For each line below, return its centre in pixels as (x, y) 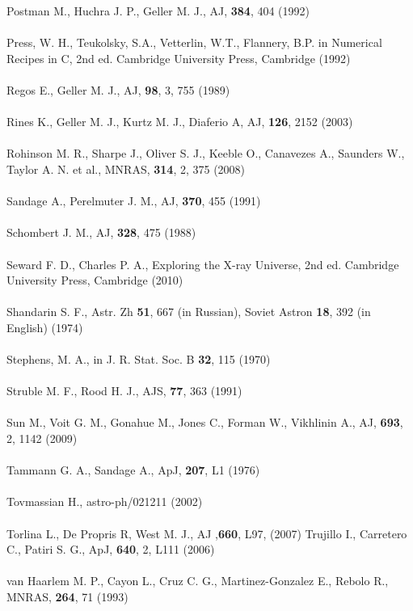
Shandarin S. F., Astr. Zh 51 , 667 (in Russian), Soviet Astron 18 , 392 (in (189, 312)
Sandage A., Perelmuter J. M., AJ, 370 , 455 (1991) (134, 201)
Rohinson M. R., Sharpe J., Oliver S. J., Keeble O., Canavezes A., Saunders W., (206, 153)
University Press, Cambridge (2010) (95, 280)
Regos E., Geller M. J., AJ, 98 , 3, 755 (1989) (118, 89)
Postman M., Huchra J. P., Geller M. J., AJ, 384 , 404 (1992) (158, 11)
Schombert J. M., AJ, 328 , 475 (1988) (101, 232)
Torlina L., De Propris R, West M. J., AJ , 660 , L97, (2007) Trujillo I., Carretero (207, 533)
